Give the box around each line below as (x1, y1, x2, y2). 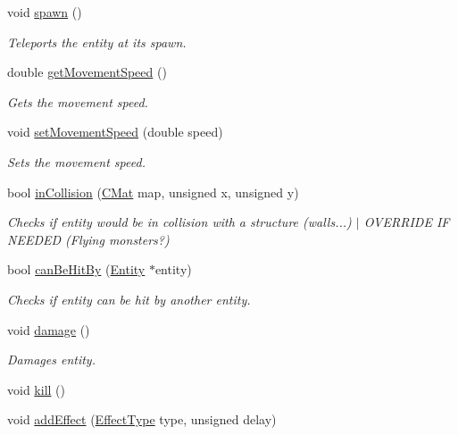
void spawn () (7, 3, 82, 21)
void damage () (7, 320, 90, 339)
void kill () (7, 380, 65, 398)
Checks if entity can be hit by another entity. (7, 289, 251, 308)
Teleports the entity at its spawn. (7, 32, 187, 51)
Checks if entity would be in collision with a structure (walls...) (7, 213, 352, 231)
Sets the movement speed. (7, 152, 146, 171)
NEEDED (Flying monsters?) (7, 230, 170, 248)
